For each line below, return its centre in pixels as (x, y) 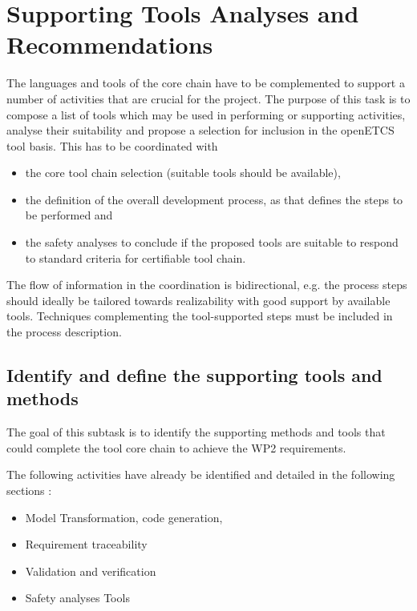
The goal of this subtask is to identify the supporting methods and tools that (196, 432)
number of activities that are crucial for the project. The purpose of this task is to (208, 98)
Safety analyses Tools (77, 598)
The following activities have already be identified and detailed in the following (201, 474)
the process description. (64, 332)
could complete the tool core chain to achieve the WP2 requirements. (176, 447)
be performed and (69, 215)
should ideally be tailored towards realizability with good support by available (198, 300)
